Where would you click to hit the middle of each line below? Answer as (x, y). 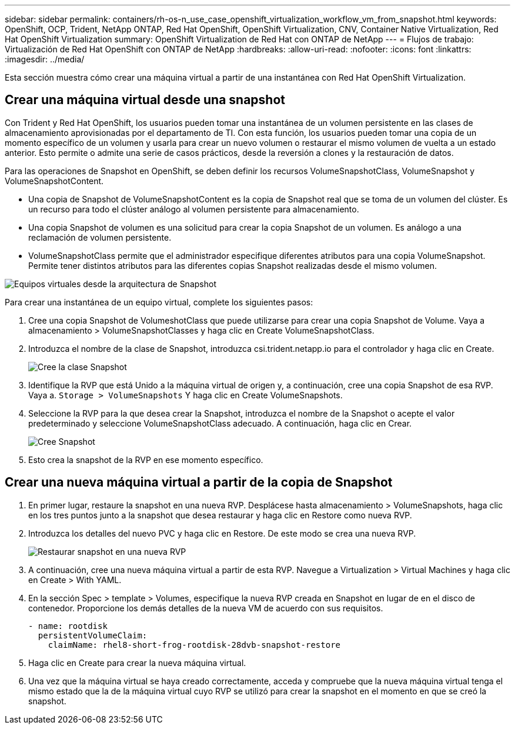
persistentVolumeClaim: (93, 635)
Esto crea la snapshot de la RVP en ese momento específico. (146, 460)
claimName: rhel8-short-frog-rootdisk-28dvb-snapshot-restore (194, 645)
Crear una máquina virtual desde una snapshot (145, 100)
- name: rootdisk (68, 626)
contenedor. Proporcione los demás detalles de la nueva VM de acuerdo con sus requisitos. (206, 608)
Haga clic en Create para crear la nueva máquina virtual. (137, 663)
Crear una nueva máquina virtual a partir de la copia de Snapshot (199, 482)
